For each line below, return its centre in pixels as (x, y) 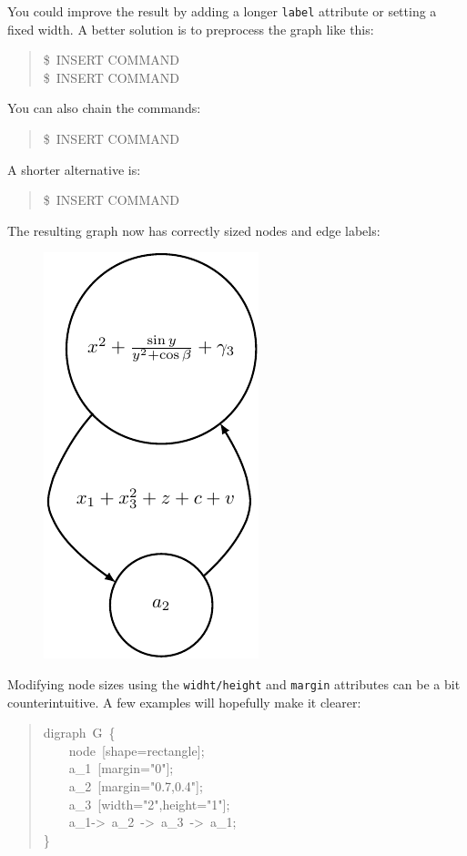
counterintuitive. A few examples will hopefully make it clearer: (184, 702)
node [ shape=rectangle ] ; (137, 750)
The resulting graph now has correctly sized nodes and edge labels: (194, 230)
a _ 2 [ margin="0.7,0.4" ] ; (136, 786)
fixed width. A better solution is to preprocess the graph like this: (191, 29)
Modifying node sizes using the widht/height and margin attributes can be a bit (234, 684)
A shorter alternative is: (74, 169)
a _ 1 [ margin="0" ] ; (121, 768)
